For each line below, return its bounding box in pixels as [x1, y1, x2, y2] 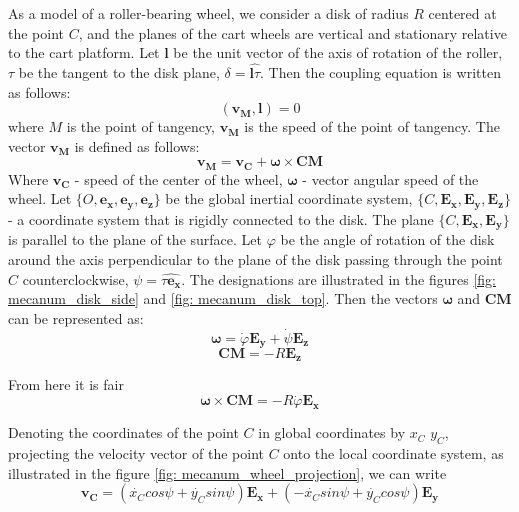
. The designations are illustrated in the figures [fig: [181, 268, 496, 289]
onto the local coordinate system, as [283, 443, 504, 464]
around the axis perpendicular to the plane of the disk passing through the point [8, 248, 503, 269]
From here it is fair [8, 374, 124, 395]
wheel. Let [8, 188, 72, 209]
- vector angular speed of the [302, 168, 479, 189]
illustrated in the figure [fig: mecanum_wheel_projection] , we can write [8, 462, 447, 483]
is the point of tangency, [66, 116, 215, 137]
